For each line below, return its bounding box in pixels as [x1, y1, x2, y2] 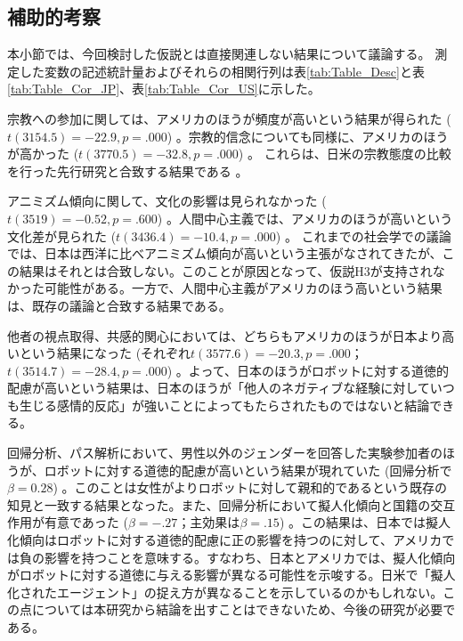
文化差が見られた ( [7, 226, 117, 245]
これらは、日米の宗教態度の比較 [264, 144, 451, 163]
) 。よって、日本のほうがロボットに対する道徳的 [167, 361, 450, 379]
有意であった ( [44, 513, 128, 531]
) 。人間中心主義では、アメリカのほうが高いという [157, 208, 453, 227]
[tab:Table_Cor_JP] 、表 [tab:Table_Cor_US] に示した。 [7, 79, 321, 98]
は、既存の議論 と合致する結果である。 [7, 296, 231, 314]
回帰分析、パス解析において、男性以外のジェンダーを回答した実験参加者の [7, 443, 443, 462]
